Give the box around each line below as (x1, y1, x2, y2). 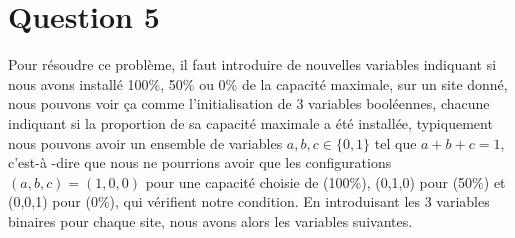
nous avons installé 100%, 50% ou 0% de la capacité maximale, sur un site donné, (8, 73, 508, 94)
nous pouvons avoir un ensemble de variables (8, 132, 283, 153)
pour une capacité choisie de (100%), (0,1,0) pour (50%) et (145, 171, 506, 192)
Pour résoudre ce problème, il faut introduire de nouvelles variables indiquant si (8, 54, 497, 75)
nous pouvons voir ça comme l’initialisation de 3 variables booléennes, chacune (8, 93, 490, 114)
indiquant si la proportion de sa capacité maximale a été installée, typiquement (8, 112, 493, 133)
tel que (374, 132, 417, 153)
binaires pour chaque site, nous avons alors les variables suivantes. (8, 210, 413, 231)
